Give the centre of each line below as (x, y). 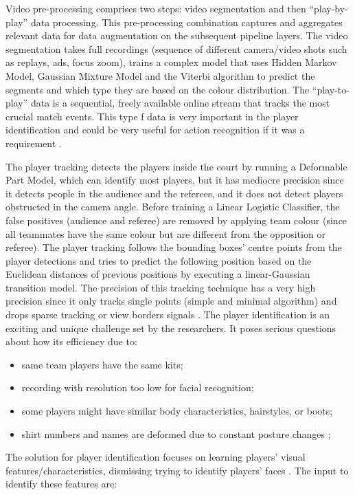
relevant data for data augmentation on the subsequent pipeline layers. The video (177, 35)
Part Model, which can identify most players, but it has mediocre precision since (175, 180)
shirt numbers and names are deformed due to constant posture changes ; (176, 433)
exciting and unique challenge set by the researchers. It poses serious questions (171, 328)
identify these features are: (61, 484)
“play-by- (329, 8)
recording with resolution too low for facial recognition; (138, 387)
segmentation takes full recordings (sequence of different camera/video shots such (176, 48)
